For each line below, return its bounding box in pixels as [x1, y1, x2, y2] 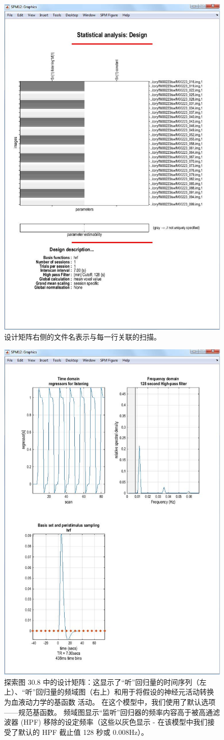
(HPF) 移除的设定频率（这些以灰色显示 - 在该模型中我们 [20, 717, 208, 727]
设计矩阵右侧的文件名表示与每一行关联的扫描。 [4, 331, 161, 342]
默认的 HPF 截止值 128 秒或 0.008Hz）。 [18, 726, 149, 737]
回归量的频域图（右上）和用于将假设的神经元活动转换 [36, 686, 214, 697]
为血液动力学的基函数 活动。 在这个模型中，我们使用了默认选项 [4, 697, 216, 707]
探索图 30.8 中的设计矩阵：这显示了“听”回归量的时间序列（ [4, 676, 200, 687]
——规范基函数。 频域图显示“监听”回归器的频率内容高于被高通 [4, 706, 213, 717]
